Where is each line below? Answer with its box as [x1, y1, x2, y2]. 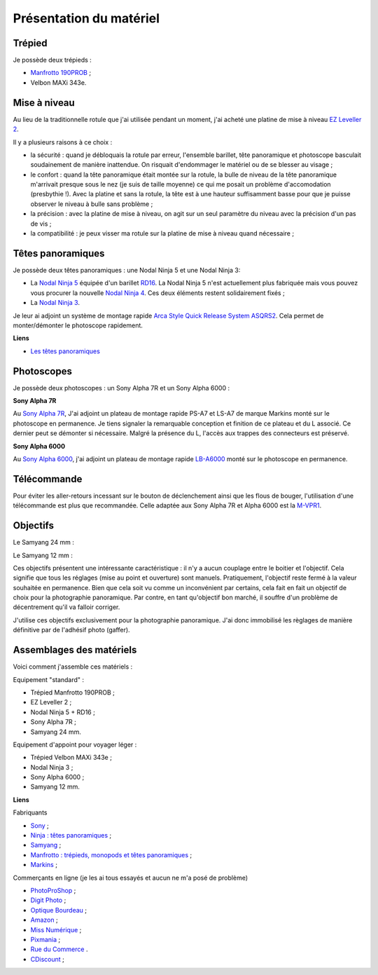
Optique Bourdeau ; [30, 906, 87, 914]
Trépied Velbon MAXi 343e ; [30, 754, 112, 762]
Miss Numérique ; [30, 925, 82, 934]
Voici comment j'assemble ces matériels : [13, 662, 133, 671]
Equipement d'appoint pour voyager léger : [13, 740, 137, 749]
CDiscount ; [30, 955, 64, 963]
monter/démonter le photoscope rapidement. [13, 321, 143, 329]
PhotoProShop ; [30, 886, 76, 894]
